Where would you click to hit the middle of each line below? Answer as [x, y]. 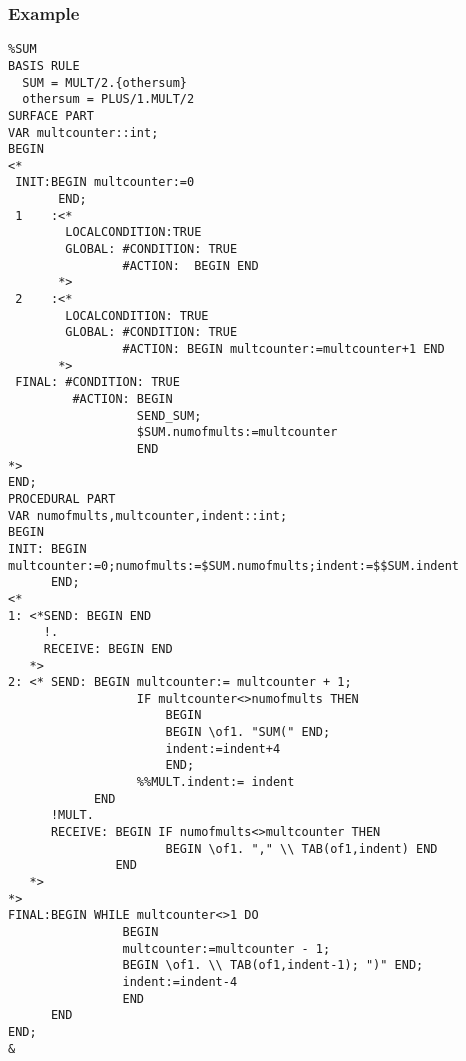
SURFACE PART [51, 115]
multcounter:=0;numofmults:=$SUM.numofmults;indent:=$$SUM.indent [234, 565]
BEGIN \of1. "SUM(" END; [248, 732]
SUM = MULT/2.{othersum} [104, 82]
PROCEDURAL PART [62, 498]
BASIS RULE [44, 65]
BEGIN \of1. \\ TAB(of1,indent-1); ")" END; [273, 965]
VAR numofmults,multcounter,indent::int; [148, 515]
